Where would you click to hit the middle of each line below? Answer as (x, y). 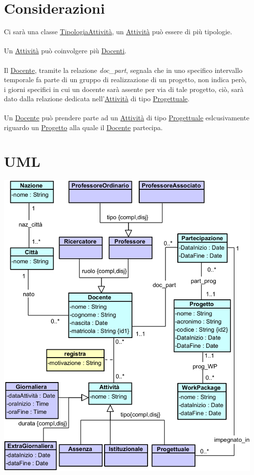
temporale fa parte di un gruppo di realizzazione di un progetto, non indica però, (125, 79)
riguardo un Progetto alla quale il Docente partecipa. (83, 127)
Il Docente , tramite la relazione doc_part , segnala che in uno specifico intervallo (123, 70)
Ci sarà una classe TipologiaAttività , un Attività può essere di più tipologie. (118, 32)
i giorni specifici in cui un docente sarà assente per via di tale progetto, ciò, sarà (124, 89)
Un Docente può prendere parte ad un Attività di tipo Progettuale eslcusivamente (127, 118)
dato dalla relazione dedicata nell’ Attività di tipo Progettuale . (97, 99)
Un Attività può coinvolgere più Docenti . (65, 51)
